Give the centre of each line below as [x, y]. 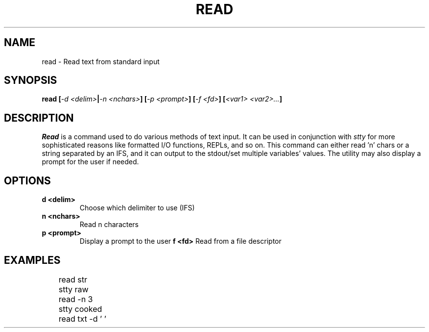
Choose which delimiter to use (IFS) [137, 208]
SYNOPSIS [31, 80]
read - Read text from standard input [101, 61]
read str [73, 279]
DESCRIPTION [39, 118]
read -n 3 [76, 299]
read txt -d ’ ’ [82, 319]
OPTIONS [27, 180]
